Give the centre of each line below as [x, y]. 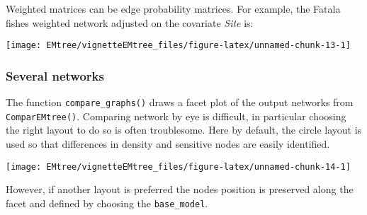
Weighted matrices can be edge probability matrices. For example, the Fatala [173, 8]
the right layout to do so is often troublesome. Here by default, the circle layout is [184, 130]
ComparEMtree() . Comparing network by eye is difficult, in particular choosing [176, 116]
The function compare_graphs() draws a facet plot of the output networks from [180, 102]
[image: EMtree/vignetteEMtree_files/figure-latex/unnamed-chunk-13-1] [178, 46]
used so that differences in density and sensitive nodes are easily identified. [168, 143]
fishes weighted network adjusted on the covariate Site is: [130, 22]
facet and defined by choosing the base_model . [107, 203]
